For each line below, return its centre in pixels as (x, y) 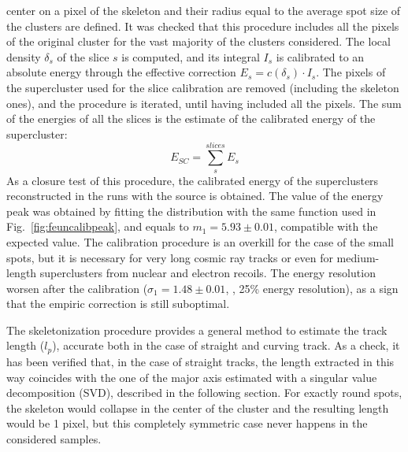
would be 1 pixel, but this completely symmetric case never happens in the (187, 423)
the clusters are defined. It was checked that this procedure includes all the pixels (203, 26)
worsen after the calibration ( (77, 288)
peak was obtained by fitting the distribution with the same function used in (191, 211)
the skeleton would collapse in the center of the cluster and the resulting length (198, 408)
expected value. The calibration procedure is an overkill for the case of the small (200, 241)
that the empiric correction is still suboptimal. (118, 304)
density (24, 56)
